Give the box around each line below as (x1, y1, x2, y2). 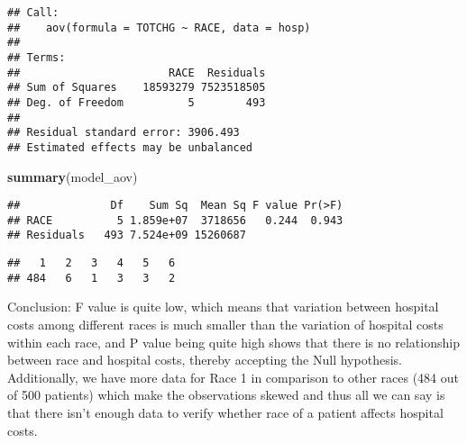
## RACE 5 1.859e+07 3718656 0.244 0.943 (7, 213, 343, 227)
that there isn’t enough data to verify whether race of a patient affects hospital (7, 403, 444, 421)
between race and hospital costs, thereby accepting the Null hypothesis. (7, 350, 402, 369)
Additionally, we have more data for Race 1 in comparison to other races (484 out (7, 367, 460, 386)
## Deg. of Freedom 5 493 (7, 95, 266, 109)
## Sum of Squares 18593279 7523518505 (7, 81, 266, 95)
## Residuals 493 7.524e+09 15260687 (7, 229, 246, 242)
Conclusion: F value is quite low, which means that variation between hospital (7, 297, 439, 316)
